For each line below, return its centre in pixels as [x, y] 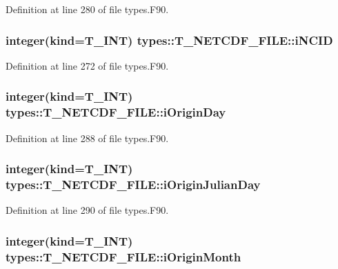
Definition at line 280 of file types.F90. [87, 9]
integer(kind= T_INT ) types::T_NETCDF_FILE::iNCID [169, 40]
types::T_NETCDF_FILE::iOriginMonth [123, 256]
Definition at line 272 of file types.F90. [87, 65]
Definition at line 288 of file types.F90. [87, 138]
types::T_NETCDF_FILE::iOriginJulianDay [133, 184]
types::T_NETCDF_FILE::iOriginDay [116, 112]
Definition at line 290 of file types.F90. [87, 210]
